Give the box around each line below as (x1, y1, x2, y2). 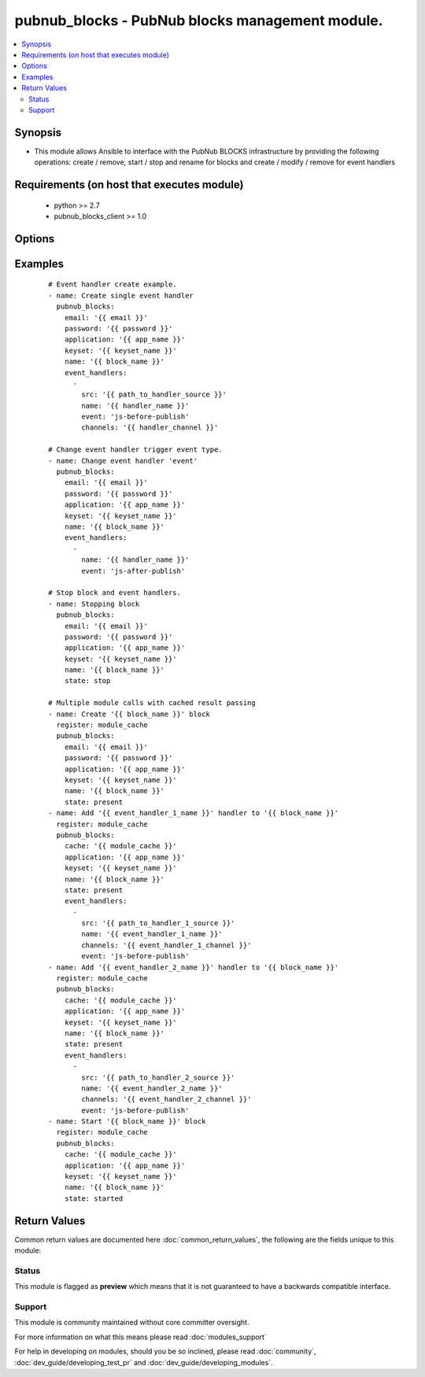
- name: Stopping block (48, 599, 140, 608)
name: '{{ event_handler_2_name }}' (81, 1084, 224, 1093)
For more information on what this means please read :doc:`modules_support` (14, 1332, 267, 1342)
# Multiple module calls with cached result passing (48, 699, 256, 707)
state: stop (64, 677, 111, 685)
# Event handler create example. (48, 280, 177, 289)
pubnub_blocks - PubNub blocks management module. (14, 12, 383, 29)
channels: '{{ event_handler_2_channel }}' (81, 1095, 252, 1104)
